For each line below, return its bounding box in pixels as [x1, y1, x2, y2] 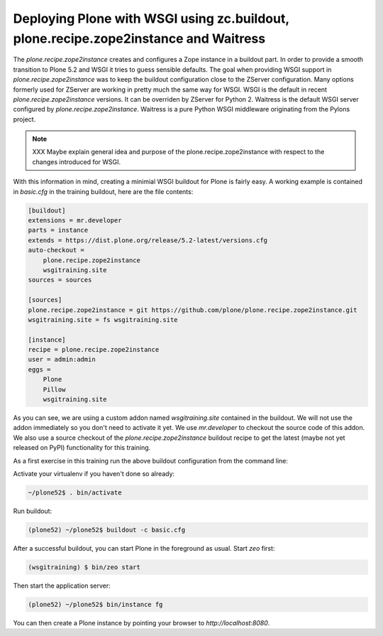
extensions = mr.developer [28, 217, 122, 225]
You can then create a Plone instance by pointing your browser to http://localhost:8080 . [13, 618, 270, 627]
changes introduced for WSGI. [32, 157, 121, 166]
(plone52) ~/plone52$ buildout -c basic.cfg [28, 526, 186, 534]
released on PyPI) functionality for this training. [13, 443, 151, 452]
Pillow [43, 385, 66, 394]
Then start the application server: [13, 581, 111, 590]
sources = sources [28, 276, 92, 284]
